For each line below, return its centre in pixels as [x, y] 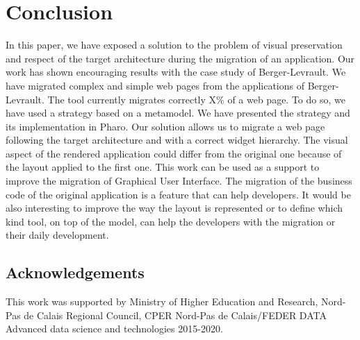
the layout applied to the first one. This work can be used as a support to [163, 167]
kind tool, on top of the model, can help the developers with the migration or [171, 221]
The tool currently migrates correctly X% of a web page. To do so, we [196, 99]
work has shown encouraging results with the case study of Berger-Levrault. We [176, 72]
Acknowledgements [75, 272]
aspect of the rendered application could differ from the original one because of [174, 153]
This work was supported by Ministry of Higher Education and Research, [162, 301]
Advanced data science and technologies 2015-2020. [114, 329]
